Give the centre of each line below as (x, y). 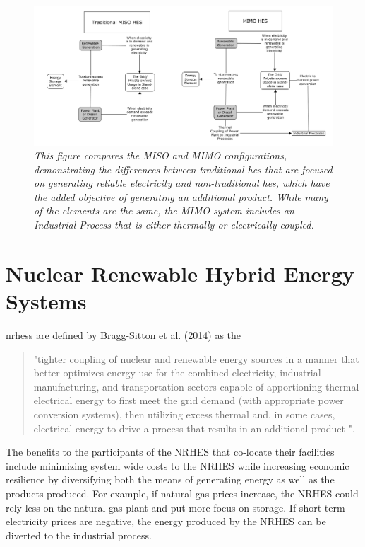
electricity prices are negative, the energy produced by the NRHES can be (166, 521)
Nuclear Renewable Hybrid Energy (180, 273)
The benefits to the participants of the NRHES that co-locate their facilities (170, 452)
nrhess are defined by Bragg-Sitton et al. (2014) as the (124, 334)
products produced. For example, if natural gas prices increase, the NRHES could (182, 493)
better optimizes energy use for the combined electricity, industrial (177, 373)
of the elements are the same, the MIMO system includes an (164, 211)
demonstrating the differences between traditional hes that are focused (183, 169)
